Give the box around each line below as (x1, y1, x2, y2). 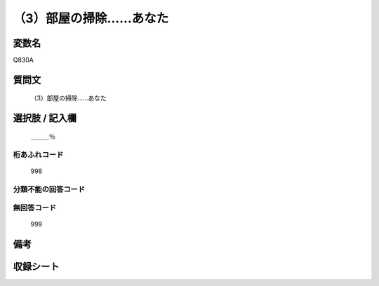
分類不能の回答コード (13, 184, 86, 194)
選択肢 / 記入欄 (13, 112, 77, 124)
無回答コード (13, 203, 57, 213)
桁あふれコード (13, 149, 64, 159)
